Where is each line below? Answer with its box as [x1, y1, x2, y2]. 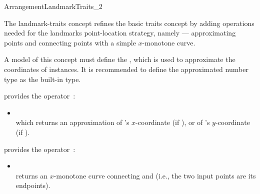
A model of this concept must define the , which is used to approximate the [4, 54, 235, 64]
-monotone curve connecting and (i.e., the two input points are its [53, 170, 256, 180]
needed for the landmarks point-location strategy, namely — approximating [4, 27, 236, 38]
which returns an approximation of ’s [15, 117, 129, 127]
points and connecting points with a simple [4, 37, 136, 47]
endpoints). [15, 180, 50, 190]
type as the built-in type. [4, 73, 81, 84]
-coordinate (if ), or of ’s [135, 117, 210, 127]
